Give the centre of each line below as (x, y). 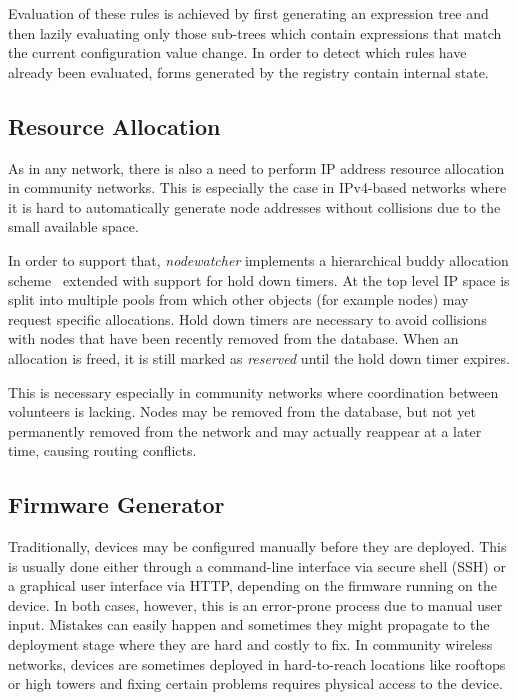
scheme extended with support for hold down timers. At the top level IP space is (259, 279)
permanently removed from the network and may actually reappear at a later (245, 430)
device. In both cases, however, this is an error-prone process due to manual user (255, 604)
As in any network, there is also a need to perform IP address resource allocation (256, 167)
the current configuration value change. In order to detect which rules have (237, 52)
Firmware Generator (116, 504)
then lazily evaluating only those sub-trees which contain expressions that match (255, 32)
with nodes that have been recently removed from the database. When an (233, 338)
